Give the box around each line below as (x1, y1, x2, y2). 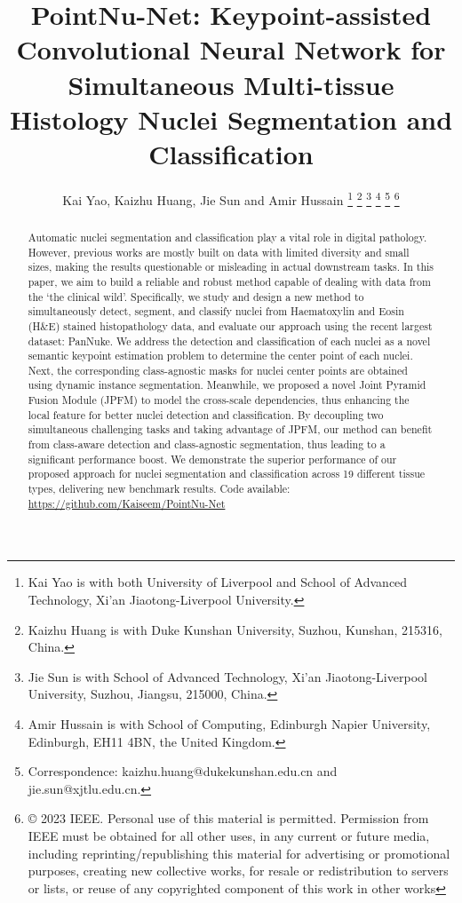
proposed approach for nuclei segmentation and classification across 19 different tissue (28, 466, 426, 481)
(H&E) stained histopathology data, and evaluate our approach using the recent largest (28, 318, 433, 333)
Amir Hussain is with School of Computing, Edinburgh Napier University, (28, 714, 431, 733)
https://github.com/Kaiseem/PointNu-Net (28, 495, 226, 511)
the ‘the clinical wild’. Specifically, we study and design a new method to (28, 289, 364, 304)
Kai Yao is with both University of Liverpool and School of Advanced (28, 573, 408, 591)
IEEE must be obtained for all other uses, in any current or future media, (28, 826, 430, 844)
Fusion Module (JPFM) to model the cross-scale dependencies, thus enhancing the (28, 392, 410, 408)
